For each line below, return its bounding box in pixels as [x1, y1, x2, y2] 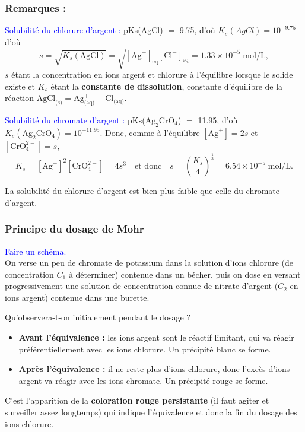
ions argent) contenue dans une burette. [5, 291, 150, 303]
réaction [5, 91, 34, 104]
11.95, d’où [198, 113, 238, 126]
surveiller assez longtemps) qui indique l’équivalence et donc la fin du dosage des [5, 406, 297, 418]
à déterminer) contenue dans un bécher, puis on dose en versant [68, 268, 301, 280]
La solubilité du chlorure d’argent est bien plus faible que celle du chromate [5, 185, 279, 197]
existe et [5, 80, 36, 92]
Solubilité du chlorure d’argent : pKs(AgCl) [5, 24, 163, 36]
